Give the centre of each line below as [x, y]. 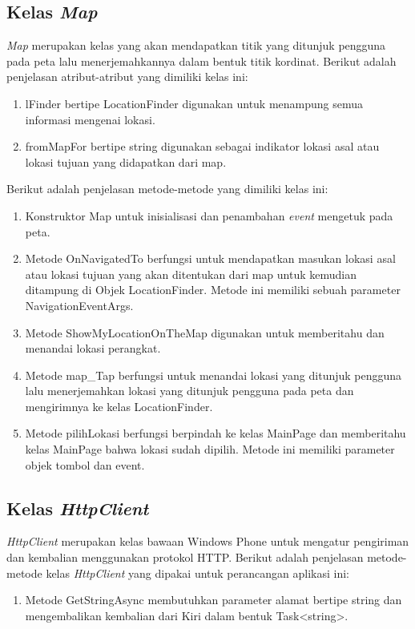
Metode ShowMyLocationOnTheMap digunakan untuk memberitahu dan [205, 332]
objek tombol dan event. [85, 464]
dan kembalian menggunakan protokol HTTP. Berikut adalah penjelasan [185, 557]
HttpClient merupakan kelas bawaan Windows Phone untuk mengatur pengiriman [208, 541]
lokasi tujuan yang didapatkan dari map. [126, 161]
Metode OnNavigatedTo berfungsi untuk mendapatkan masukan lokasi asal [210, 258]
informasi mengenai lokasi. [90, 119]
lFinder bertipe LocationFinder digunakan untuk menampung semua [194, 103]
